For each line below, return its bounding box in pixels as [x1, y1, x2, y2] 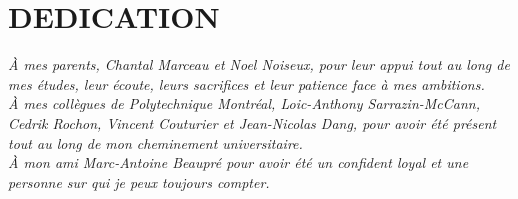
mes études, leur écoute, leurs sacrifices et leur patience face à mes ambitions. [8, 73, 485, 94]
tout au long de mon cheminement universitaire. [8, 132, 303, 153]
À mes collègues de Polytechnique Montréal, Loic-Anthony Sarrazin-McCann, [8, 93, 480, 114]
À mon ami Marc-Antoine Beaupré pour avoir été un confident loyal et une [8, 152, 469, 173]
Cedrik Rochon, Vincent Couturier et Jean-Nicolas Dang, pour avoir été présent [8, 112, 497, 133]
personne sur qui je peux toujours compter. [8, 171, 270, 192]
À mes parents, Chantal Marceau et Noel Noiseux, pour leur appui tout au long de [8, 54, 510, 75]
